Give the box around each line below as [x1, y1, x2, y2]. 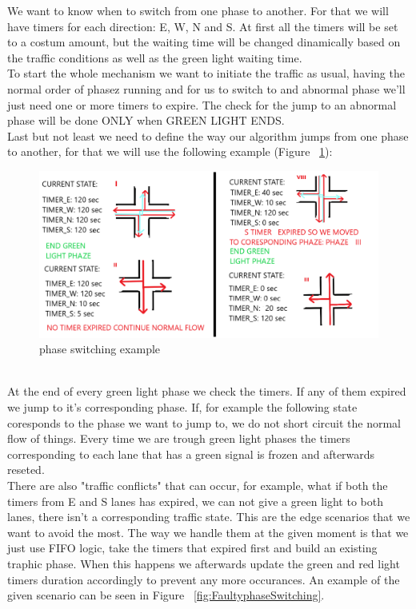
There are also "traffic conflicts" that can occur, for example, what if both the [7, 476, 388, 493]
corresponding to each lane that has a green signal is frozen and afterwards [7, 445, 375, 462]
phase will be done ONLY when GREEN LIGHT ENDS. [7, 112, 285, 129]
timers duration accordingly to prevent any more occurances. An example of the [7, 571, 400, 587]
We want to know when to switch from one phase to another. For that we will [7, 2, 389, 18]
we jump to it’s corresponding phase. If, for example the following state [7, 399, 358, 415]
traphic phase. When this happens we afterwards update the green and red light [7, 555, 400, 571]
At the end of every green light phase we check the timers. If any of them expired [7, 383, 406, 400]
